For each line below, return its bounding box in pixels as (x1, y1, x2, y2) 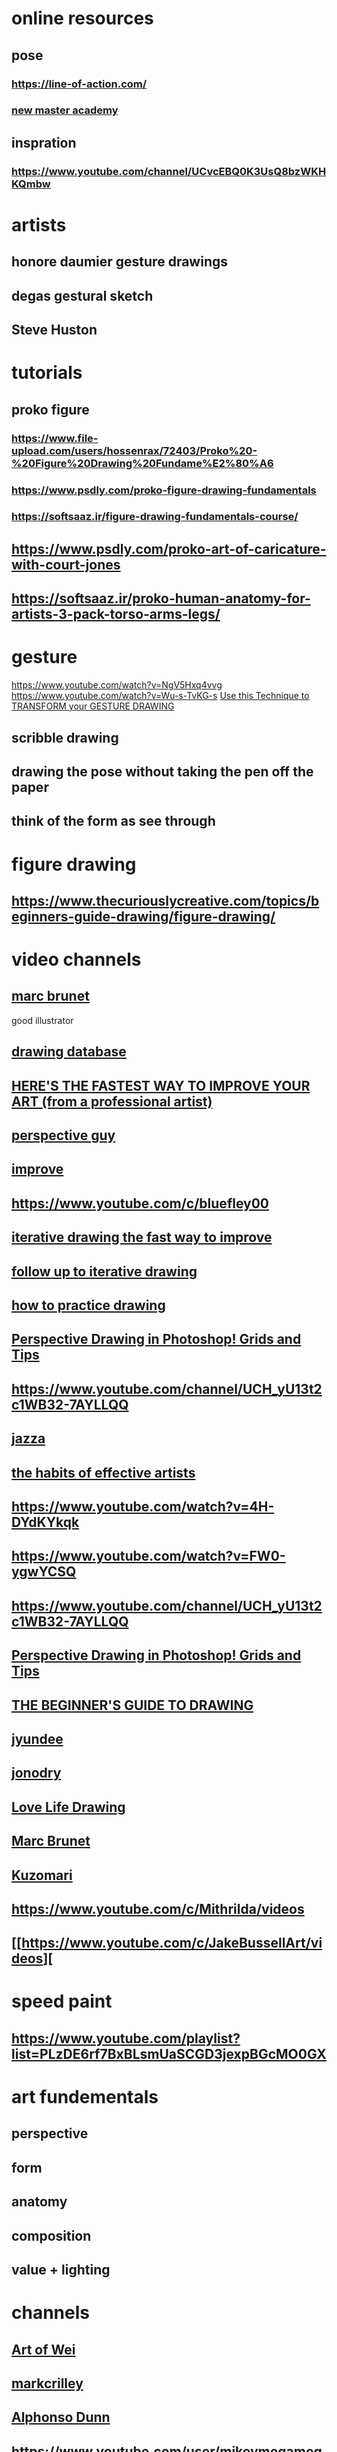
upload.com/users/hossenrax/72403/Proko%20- (11, 443, 258, 457)
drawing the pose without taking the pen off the (11, 763, 314, 780)
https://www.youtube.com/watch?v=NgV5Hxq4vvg (11, 679, 223, 691)
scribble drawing (11, 729, 119, 746)
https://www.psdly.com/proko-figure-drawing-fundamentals (11, 483, 317, 497)
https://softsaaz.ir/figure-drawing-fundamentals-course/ (11, 510, 299, 524)
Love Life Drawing (11, 1798, 126, 1816)
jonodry (11, 1765, 62, 1782)
